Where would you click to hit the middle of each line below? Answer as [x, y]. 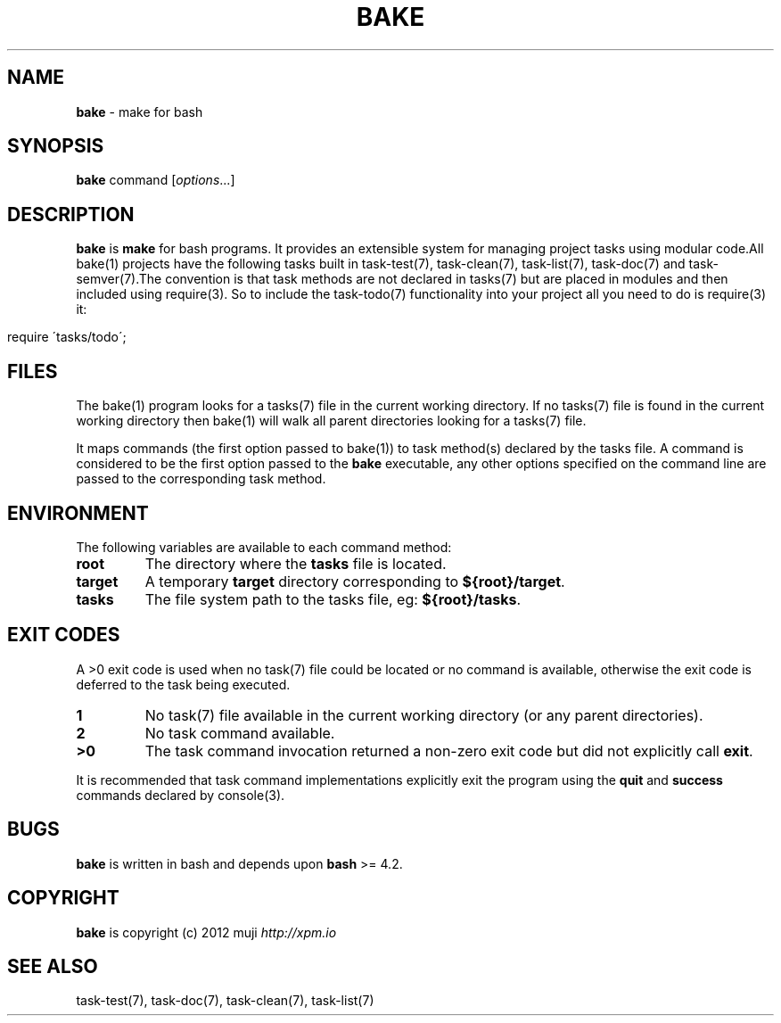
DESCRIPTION [71, 214]
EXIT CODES [64, 635]
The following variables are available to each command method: [264, 547]
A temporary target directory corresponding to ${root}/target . [355, 581]
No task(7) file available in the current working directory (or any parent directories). [424, 715]
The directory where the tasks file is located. [296, 563]
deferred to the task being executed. [183, 684]
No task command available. [240, 733]
